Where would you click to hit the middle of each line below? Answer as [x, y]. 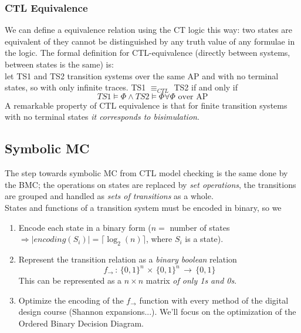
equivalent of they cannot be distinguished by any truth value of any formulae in [150, 41]
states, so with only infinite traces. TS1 [75, 87]
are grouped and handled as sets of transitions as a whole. [109, 196]
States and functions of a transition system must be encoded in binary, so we [143, 207]
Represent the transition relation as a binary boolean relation [128, 259]
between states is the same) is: [59, 64]
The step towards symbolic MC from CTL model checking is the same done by [146, 173]
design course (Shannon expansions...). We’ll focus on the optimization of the [157, 312]
